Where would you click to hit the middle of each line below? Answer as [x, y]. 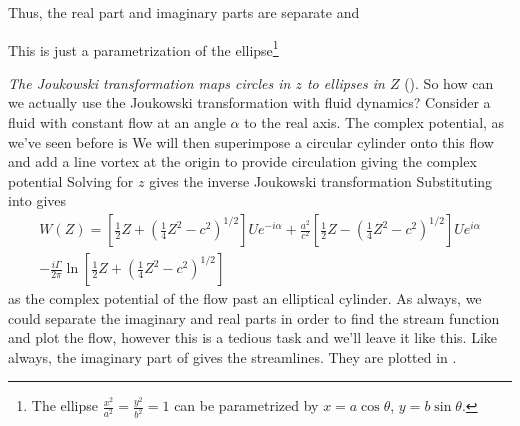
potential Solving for [71, 180]
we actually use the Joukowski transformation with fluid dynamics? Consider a [249, 102]
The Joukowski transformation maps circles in [149, 82]
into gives [37, 200]
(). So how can [449, 82]
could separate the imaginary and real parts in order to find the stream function [254, 317]
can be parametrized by [246, 405]
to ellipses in [345, 82]
